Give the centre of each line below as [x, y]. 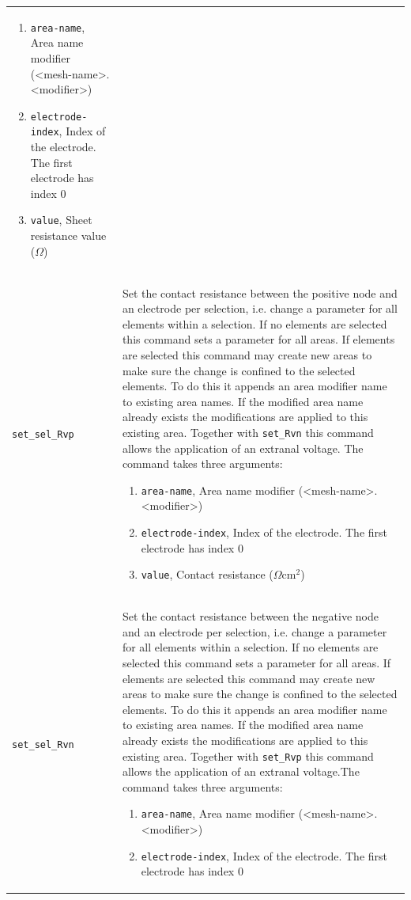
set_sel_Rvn [43, 745]
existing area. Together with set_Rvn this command [248, 432]
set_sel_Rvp [43, 435]
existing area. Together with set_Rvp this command [248, 756]
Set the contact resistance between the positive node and [260, 292]
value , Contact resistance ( [207, 574]
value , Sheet [61, 220]
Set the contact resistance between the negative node [250, 616]
